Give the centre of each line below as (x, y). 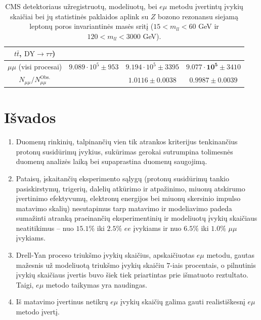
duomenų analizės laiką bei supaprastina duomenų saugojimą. (112, 161)
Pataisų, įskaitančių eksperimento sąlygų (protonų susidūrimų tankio (123, 178)
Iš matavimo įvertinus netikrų (62, 302)
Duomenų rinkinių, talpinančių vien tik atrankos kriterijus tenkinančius (127, 142)
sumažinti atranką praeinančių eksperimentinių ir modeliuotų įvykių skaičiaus (137, 218)
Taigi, (25, 284)
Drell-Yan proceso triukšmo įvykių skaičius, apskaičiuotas (105, 255)
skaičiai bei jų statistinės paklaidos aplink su (79, 16)
